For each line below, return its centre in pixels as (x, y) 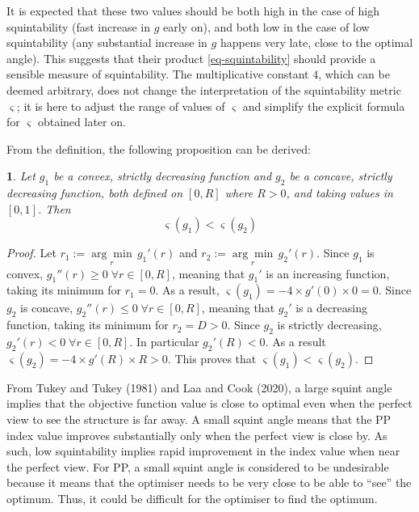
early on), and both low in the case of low (266, 26)
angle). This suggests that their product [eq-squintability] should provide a (191, 58)
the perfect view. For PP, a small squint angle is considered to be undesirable (198, 466)
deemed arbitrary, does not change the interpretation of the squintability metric (204, 89)
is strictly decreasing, (329, 325)
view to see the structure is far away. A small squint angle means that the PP (199, 419)
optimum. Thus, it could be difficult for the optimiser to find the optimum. (192, 498)
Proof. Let (31, 253)
